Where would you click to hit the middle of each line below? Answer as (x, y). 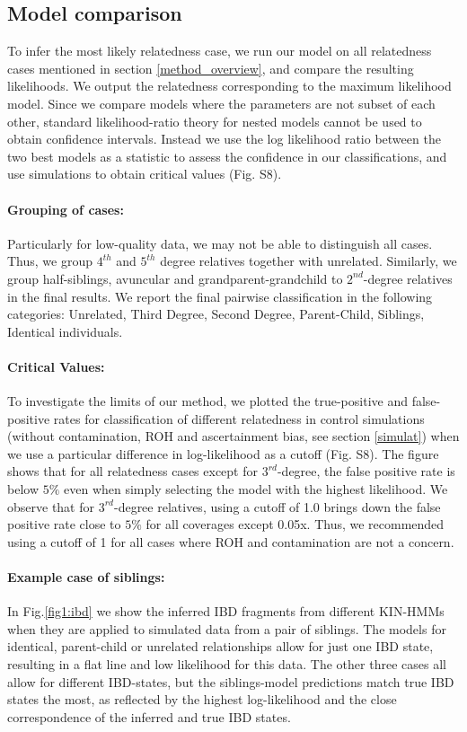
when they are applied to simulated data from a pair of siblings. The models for (227, 628)
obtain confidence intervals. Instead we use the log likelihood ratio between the (224, 139)
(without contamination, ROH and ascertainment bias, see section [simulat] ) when (233, 436)
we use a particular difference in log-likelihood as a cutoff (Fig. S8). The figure (223, 453)
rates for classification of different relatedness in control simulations (239, 418)
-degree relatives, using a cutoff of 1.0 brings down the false (277, 506)
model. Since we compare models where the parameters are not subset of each (221, 103)
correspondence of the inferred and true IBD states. (149, 716)
